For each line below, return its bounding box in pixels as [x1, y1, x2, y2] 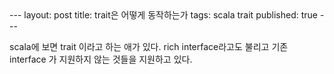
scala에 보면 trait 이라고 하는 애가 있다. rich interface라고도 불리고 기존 [9, 41, 289, 52]
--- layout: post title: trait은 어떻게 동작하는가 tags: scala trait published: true [9, 9, 319, 21]
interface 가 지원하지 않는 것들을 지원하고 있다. [9, 53, 193, 65]
